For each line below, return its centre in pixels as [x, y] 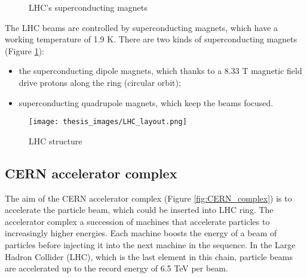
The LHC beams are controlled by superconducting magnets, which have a [142, 27]
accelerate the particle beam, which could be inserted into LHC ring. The [139, 210]
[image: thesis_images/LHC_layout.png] [108, 122]
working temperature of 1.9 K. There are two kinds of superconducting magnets [151, 39]
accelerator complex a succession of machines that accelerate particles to [137, 221]
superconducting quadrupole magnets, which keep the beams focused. [146, 102]
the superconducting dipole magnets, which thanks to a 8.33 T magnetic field [160, 71]
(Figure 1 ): [24, 50]
